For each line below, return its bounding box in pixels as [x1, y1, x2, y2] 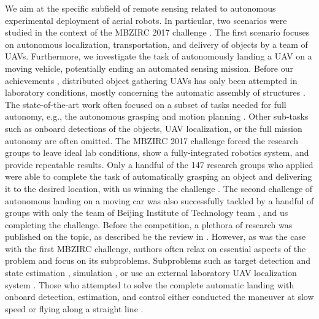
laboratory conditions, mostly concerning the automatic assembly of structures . [5, 86, 306, 99]
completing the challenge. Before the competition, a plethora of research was [5, 218, 293, 231]
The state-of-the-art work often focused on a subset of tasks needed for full [5, 98, 286, 110]
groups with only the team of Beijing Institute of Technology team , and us [5, 206, 288, 219]
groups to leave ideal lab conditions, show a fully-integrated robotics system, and [5, 146, 309, 159]
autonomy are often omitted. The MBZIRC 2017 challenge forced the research [5, 134, 299, 147]
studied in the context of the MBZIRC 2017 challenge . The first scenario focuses [5, 26, 310, 39]
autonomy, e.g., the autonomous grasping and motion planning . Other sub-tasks [5, 110, 309, 123]
